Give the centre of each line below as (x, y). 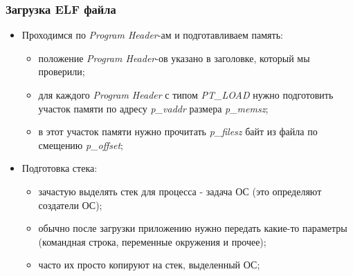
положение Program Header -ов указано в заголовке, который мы (174, 58)
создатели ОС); (70, 205)
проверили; (62, 71)
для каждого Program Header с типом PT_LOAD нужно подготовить (186, 95)
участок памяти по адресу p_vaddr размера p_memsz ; (153, 108)
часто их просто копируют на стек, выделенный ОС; (149, 265)
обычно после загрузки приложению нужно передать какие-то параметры (193, 228)
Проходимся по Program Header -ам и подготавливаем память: (152, 35)
